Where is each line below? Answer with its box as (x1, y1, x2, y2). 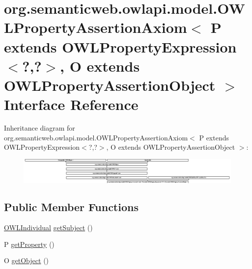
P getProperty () (4, 239, 55, 249)
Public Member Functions (4, 199, 139, 215)
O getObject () (4, 255, 49, 266)
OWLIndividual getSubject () (4, 222, 93, 233)
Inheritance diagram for (4, 123, 75, 133)
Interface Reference (4, 94, 139, 114)
